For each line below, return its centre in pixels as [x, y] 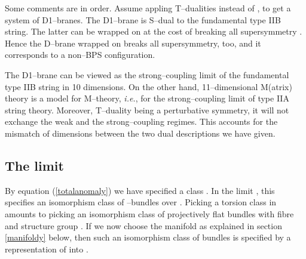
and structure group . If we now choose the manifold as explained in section [143, 225]
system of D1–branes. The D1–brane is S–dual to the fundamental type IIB [143, 19]
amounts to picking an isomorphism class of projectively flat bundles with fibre [149, 213]
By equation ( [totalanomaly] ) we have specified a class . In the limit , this [140, 190]
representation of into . [47, 249]
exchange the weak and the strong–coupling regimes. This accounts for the [141, 121]
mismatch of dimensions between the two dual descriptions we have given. [140, 133]
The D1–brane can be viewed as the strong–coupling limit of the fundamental [147, 74]
